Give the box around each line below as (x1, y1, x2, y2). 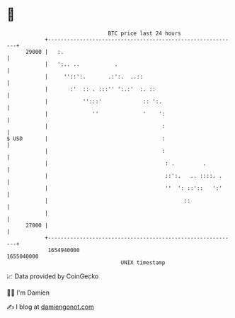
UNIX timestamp (120, 259, 166, 266)
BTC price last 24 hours (108, 30, 181, 37)
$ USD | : (6, 135, 166, 142)
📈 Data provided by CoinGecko (6, 272, 99, 280)
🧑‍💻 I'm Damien (6, 288, 50, 297)
